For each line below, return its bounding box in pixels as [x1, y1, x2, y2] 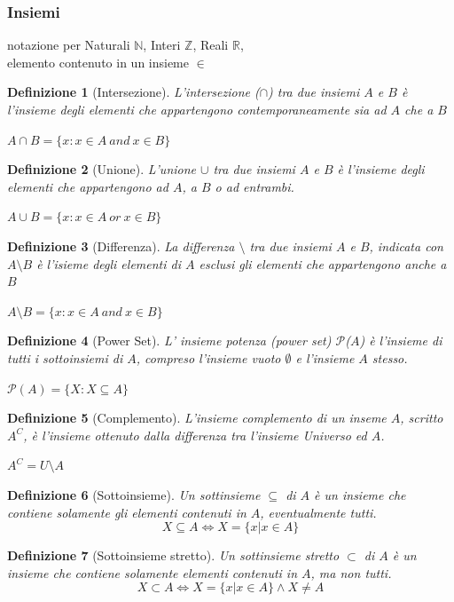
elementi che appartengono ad [7, 177, 168, 195]
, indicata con [369, 236, 443, 255]
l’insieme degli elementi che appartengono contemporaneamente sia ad [7, 100, 387, 118]
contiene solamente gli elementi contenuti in [7, 503, 247, 521]
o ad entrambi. [215, 177, 294, 195]
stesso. [372, 348, 408, 367]
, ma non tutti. [310, 563, 392, 582]
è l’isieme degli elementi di [36, 254, 181, 273]
